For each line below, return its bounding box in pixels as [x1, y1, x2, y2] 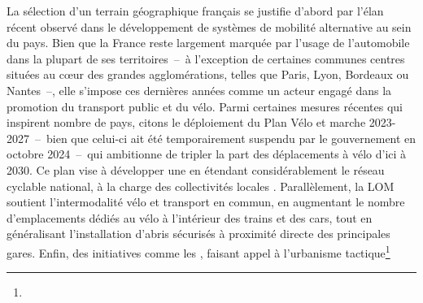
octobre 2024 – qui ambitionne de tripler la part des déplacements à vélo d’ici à [7, 145, 407, 162]
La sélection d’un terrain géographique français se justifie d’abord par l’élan [7, 2, 384, 19]
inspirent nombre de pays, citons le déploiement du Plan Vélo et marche [7, 114, 366, 131]
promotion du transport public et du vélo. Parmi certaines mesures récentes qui [7, 97, 403, 115]
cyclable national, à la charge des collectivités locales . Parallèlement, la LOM [7, 177, 395, 194]
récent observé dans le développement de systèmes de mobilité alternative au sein [7, 18, 412, 35]
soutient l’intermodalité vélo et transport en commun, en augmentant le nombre [7, 193, 405, 210]
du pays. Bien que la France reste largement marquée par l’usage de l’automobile [7, 34, 410, 51]
